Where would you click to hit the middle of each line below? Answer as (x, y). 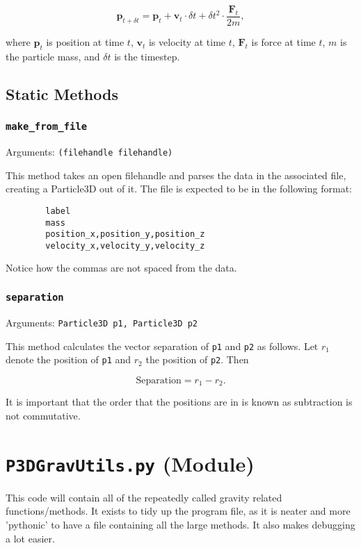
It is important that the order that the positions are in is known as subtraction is (179, 402)
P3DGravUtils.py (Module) (130, 463)
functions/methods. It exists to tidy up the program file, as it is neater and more (178, 511)
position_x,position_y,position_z (125, 234)
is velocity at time (187, 42)
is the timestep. (147, 56)
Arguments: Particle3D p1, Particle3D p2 (102, 322)
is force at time (283, 42)
